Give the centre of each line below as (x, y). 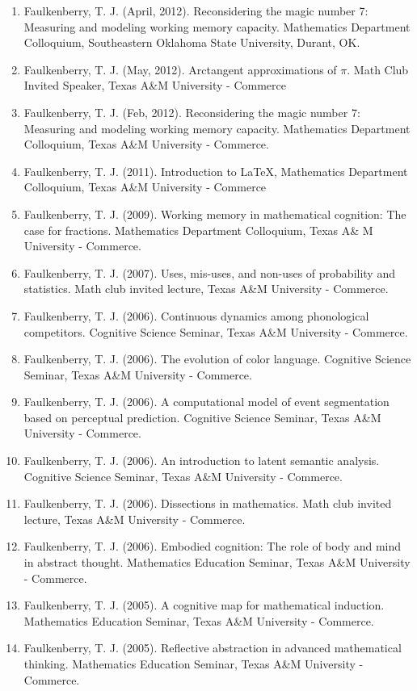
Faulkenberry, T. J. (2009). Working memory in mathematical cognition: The (215, 214)
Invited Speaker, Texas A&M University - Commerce (155, 85)
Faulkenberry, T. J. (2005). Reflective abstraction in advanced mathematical (213, 648)
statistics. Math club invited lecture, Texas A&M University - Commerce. (206, 289)
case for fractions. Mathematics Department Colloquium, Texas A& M (198, 230)
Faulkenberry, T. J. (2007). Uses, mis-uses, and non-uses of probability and (209, 272)
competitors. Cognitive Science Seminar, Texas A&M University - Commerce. (216, 331)
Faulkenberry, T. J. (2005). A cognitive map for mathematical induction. (204, 605)
